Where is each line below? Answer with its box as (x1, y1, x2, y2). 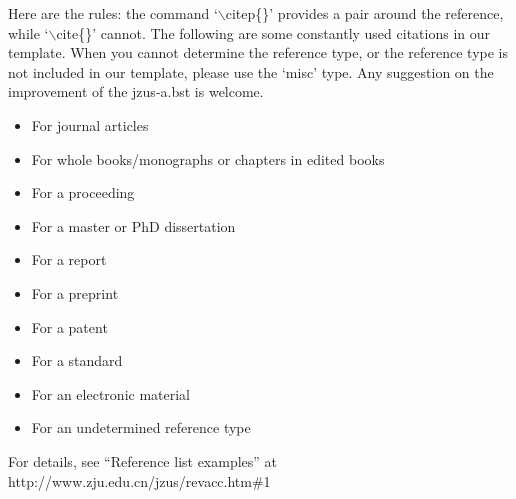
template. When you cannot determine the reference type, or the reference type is (8, 42, 508, 63)
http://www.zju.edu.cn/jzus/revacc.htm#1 (8, 470, 271, 491)
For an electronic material (31, 383, 190, 404)
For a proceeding (31, 182, 135, 203)
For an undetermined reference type (31, 417, 251, 438)
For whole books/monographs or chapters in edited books (31, 148, 385, 169)
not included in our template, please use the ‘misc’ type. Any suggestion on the (8, 61, 494, 82)
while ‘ (8, 22, 49, 43)
